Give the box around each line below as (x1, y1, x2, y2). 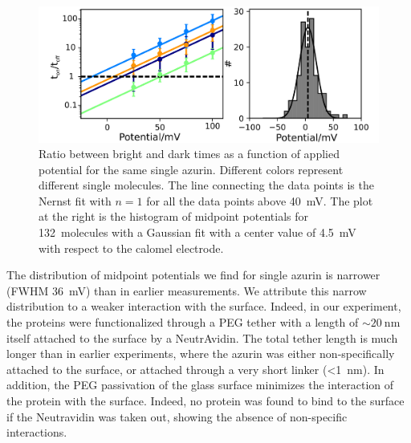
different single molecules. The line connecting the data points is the (39, 177, 374, 193)
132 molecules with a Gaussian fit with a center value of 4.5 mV (39, 224, 356, 241)
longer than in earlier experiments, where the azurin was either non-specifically (6, 345, 395, 362)
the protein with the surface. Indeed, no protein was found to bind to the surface (6, 392, 405, 409)
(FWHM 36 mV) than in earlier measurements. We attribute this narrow (6, 282, 367, 299)
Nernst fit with (39, 192, 112, 209)
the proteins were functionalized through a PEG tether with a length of (6, 314, 359, 331)
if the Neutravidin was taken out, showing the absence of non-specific (6, 408, 348, 425)
